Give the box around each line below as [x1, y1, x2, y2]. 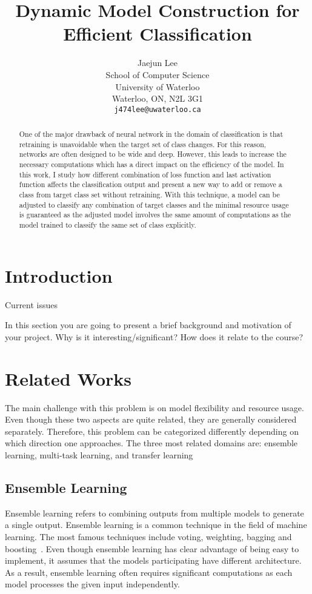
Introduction [5, 263, 113, 288]
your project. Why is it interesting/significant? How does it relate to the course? [5, 330, 304, 343]
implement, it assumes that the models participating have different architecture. [5, 554, 302, 567]
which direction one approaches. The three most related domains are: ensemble [5, 437, 298, 449]
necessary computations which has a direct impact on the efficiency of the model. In [19, 159, 284, 170]
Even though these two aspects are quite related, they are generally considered [5, 413, 297, 426]
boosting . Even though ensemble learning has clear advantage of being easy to [5, 542, 299, 555]
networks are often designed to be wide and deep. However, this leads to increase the [19, 149, 287, 159]
